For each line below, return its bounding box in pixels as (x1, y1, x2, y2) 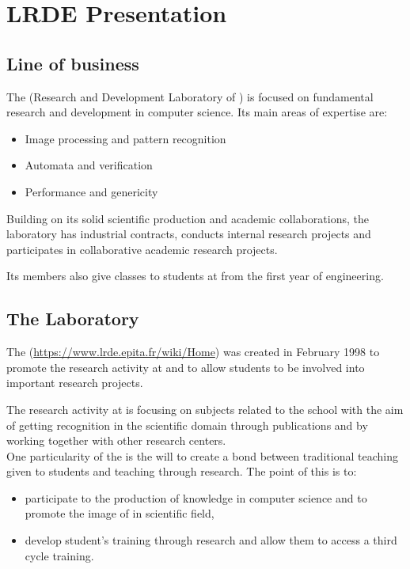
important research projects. (6, 374, 143, 391)
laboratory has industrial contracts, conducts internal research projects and (6, 226, 371, 242)
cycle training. (25, 547, 94, 563)
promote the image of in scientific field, (25, 505, 214, 522)
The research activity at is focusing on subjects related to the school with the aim (6, 400, 404, 417)
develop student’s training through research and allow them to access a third (25, 532, 397, 548)
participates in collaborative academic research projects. (6, 241, 278, 257)
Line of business (6, 51, 139, 75)
